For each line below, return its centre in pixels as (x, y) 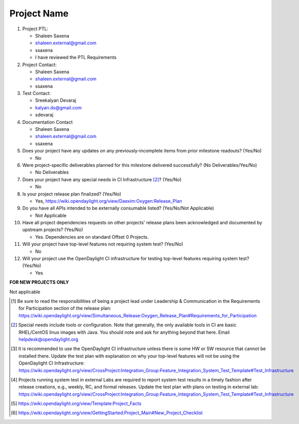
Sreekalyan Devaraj (56, 101)
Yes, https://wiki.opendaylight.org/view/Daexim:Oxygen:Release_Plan (108, 201)
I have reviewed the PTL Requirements (76, 57)
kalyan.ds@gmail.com (58, 107)
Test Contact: (37, 93)
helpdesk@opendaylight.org (48, 339)
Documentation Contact (47, 122)
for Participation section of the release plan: (65, 309)
